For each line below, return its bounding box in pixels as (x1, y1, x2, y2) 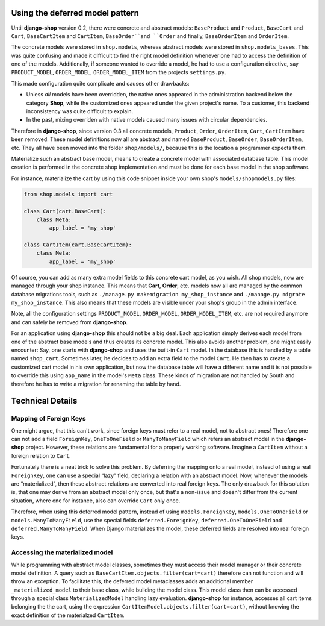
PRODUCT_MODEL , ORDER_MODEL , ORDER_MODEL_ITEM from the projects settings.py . (11, 69, 226, 76)
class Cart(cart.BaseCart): (23, 208, 107, 214)
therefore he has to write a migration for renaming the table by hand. (11, 380, 181, 387)
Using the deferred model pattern (11, 8, 140, 18)
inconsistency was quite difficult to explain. (26, 108, 134, 115)
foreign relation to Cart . (11, 452, 72, 459)
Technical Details (11, 396, 78, 406)
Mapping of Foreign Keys (11, 415, 87, 423)
